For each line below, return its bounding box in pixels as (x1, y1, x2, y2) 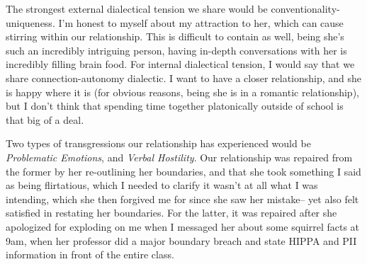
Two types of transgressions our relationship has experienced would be (6, 136, 311, 151)
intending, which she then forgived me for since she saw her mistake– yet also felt (6, 191, 359, 206)
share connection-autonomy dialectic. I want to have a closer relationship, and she (6, 70, 362, 85)
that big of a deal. (6, 112, 84, 127)
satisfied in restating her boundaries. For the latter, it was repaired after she (6, 205, 337, 220)
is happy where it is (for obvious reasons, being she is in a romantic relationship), (6, 84, 359, 99)
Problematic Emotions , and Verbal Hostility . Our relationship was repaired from (6, 149, 353, 164)
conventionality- (271, 1, 340, 16)
